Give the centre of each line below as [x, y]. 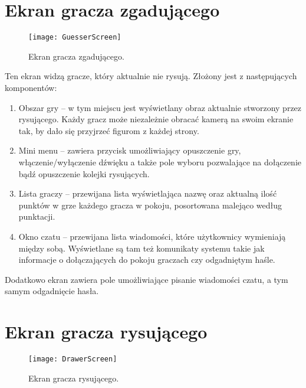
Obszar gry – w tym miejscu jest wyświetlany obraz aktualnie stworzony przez [160, 107]
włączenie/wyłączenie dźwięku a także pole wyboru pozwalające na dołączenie [160, 162]
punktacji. [37, 216]
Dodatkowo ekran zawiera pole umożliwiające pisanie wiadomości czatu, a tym [147, 279]
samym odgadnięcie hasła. [52, 291]
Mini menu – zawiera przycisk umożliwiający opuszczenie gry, [130, 150]
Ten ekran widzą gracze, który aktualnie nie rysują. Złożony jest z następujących [151, 76]
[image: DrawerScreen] [73, 359]
